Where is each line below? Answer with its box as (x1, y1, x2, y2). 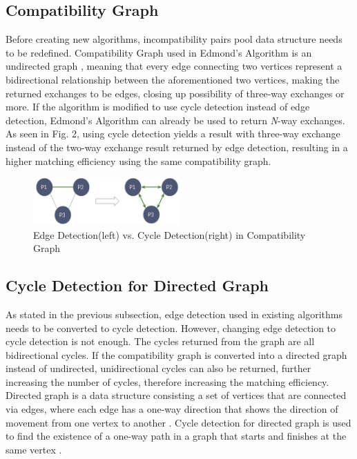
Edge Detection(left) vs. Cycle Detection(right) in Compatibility (33, 227, 306, 242)
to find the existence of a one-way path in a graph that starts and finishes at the (6, 429, 347, 443)
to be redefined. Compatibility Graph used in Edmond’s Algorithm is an (6, 45, 312, 59)
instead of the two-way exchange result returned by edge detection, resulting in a (6, 139, 348, 154)
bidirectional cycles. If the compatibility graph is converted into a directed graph (6, 347, 347, 362)
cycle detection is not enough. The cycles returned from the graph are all (6, 334, 315, 349)
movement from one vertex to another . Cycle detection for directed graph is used (6, 415, 351, 429)
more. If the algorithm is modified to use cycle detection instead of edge (6, 99, 310, 114)
